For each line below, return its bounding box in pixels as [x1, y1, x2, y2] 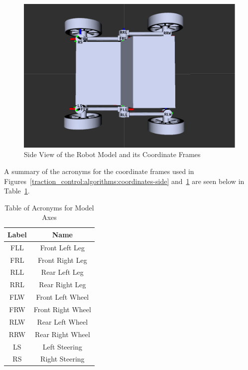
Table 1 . [4, 185, 30, 196]
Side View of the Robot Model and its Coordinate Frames [24, 149, 201, 160]
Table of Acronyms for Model [4, 202, 94, 212]
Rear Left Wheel [37, 316, 88, 327]
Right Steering [40, 354, 85, 364]
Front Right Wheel [33, 304, 91, 314]
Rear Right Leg [39, 279, 86, 290]
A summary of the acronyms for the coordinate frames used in [4, 166, 194, 176]
